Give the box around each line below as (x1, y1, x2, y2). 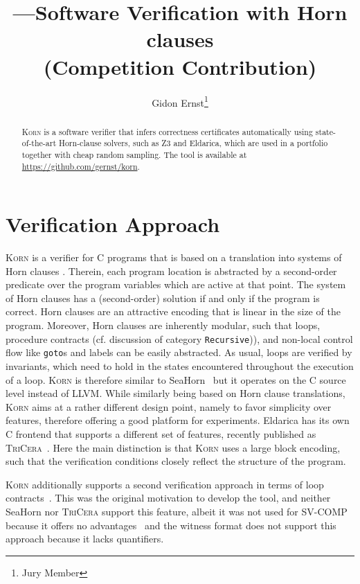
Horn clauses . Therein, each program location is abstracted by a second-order (6, 263, 337, 278)
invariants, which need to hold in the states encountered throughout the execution (6, 358, 354, 373)
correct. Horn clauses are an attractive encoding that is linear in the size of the (6, 304, 341, 319)
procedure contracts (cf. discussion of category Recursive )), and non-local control (6, 331, 353, 346)
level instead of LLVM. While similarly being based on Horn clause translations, (6, 386, 345, 400)
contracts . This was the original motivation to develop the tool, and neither (6, 490, 331, 505)
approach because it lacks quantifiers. (6, 531, 164, 546)
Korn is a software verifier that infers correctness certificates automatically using (21, 125, 313, 137)
